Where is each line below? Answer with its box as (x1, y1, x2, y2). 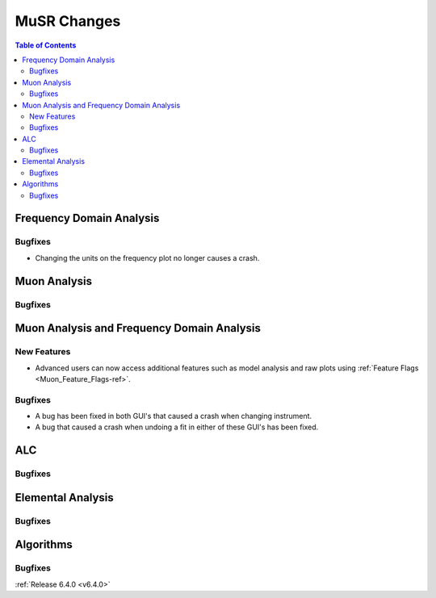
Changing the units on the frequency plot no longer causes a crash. (35, 253, 260, 262)
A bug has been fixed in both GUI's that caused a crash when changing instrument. (35, 412, 312, 421)
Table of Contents (15, 40, 77, 50)
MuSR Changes (15, 12, 121, 30)
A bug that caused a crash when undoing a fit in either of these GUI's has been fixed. (35, 422, 319, 432)
